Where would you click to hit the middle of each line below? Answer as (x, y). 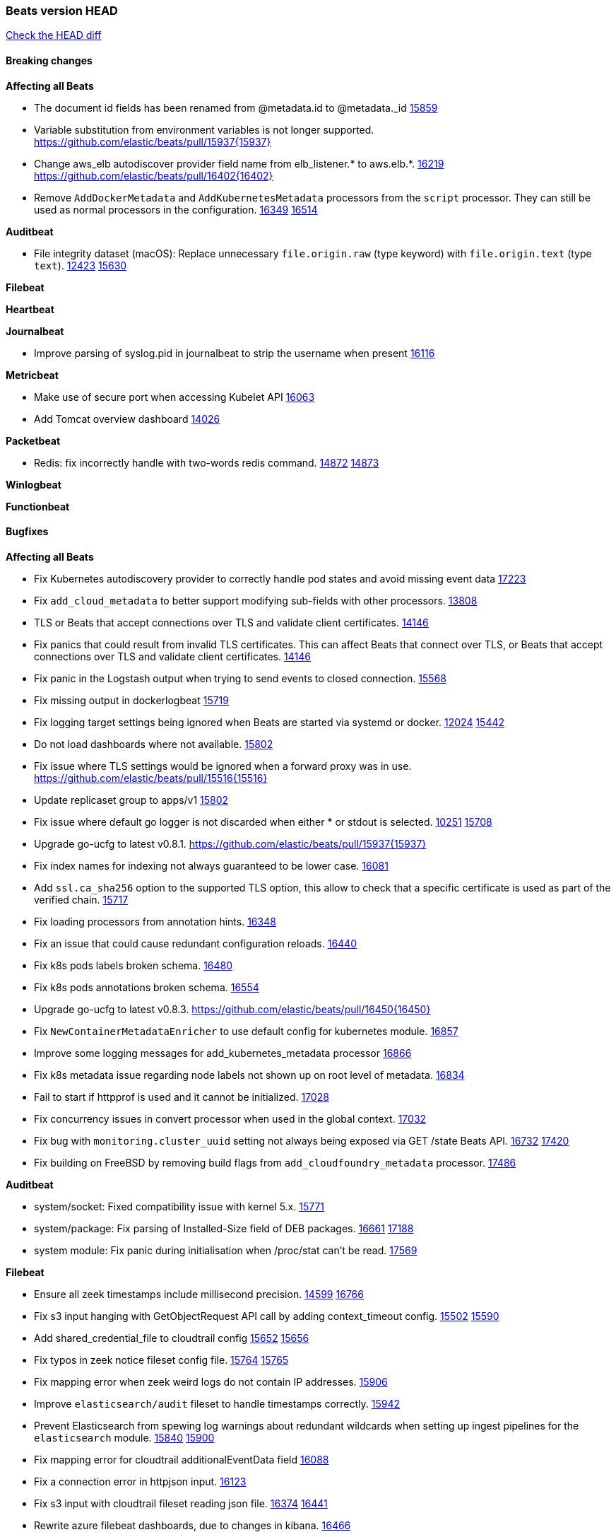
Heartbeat (30, 309)
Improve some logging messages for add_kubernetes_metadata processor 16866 (223, 1053)
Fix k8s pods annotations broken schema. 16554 (147, 987)
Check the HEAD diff (54, 35)
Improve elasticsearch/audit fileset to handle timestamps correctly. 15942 (217, 1403)
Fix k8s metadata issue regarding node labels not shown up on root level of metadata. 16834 (249, 1075)
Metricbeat (32, 375)
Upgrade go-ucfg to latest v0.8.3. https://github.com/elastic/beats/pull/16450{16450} (232, 1009)
